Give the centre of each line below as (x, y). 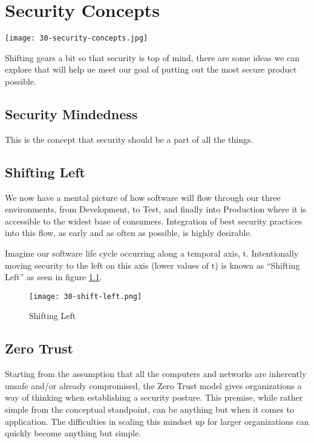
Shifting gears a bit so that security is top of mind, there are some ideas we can (152, 57)
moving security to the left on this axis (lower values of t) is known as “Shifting (152, 265)
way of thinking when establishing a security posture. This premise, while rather (154, 397)
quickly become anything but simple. (73, 433)
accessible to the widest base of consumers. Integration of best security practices (154, 221)
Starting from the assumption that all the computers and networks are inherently (156, 374)
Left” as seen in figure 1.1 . (54, 277)
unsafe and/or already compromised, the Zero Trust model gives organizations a (153, 385)
